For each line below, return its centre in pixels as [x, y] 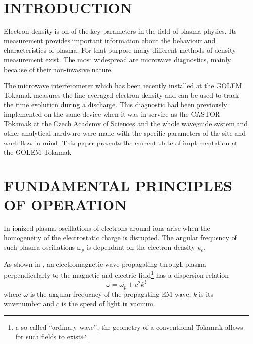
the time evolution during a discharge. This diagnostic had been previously [116, 104]
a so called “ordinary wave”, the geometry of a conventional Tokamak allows [129, 327]
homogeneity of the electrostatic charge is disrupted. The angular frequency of [120, 237]
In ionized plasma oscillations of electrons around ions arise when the [107, 228]
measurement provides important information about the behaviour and [110, 40]
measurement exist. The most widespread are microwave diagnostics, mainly [117, 59]
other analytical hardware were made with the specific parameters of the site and [125, 133]
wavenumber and [29, 303]
